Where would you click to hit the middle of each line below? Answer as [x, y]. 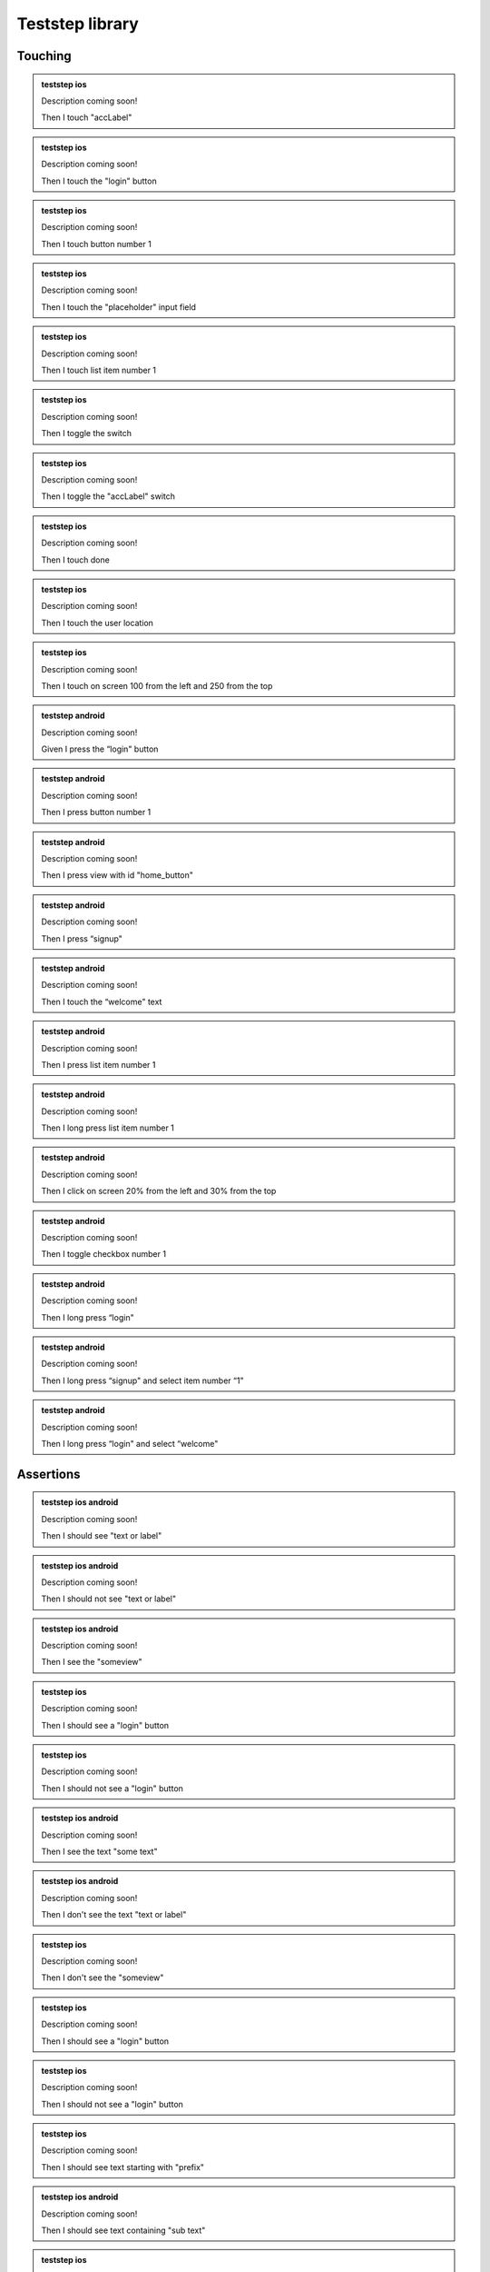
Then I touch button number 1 [96, 244]
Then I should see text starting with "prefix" [122, 2167]
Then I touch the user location [98, 623]
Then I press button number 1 [96, 812]
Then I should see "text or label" [102, 1536]
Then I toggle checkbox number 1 [104, 1254]
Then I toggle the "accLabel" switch [108, 496]
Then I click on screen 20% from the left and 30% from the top [159, 1191]
